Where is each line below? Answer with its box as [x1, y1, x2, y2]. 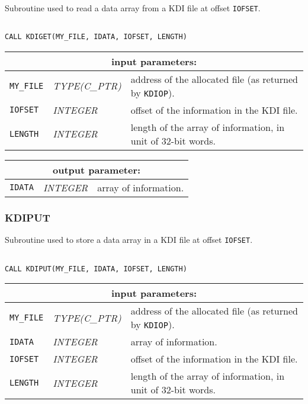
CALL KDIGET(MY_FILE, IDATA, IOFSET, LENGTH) [5, 33, 187, 41]
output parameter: [53, 162, 141, 177]
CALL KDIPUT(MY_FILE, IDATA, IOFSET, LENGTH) [5, 264, 187, 273]
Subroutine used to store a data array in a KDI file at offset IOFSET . [5, 233, 253, 246]
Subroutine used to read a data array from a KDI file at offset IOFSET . [5, 2, 261, 14]
